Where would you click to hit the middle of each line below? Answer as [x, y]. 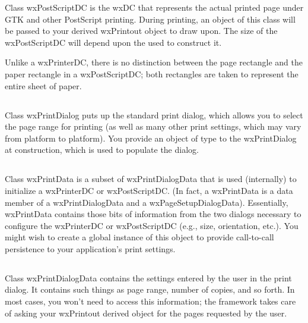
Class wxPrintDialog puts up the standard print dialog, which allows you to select [154, 115]
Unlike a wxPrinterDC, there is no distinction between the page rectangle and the [154, 62]
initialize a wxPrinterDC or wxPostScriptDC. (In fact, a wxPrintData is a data [149, 190]
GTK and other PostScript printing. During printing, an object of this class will [150, 19]
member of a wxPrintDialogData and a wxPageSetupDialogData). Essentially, [147, 202]
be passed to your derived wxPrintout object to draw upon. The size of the [141, 31]
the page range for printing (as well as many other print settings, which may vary [153, 126]
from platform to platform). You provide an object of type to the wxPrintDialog [151, 138]
